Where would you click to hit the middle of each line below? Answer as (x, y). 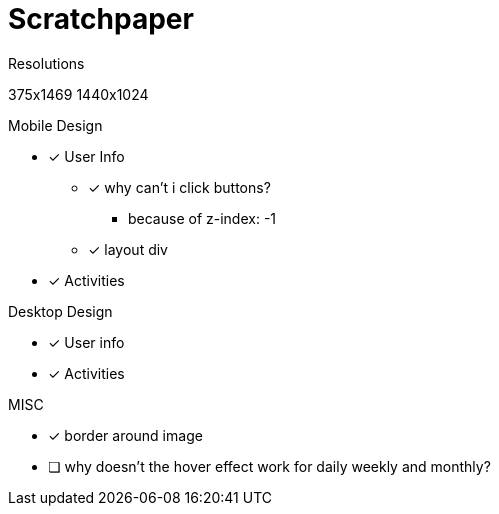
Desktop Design (60, 311)
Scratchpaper (101, 19)
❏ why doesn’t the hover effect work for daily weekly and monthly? (269, 466)
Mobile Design (55, 125)
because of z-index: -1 (202, 218)
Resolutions (46, 63)
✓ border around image (125, 435)
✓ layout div (128, 249)
